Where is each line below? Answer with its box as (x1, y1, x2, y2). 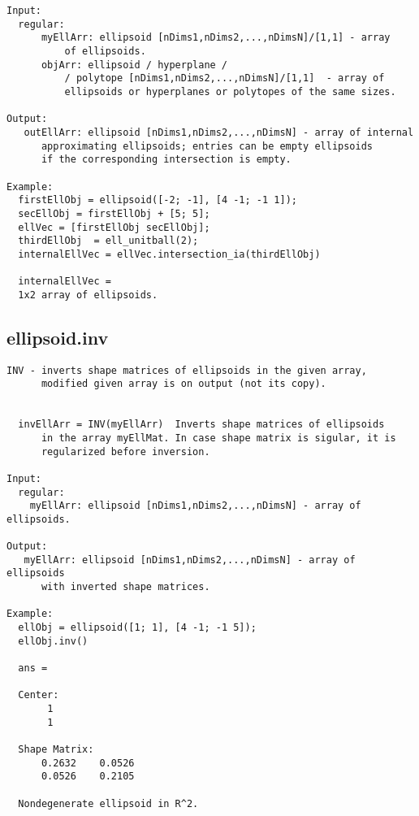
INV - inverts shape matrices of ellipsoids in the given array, (6, 364, 367, 376)
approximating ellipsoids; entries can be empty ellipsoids (41, 140, 374, 152)
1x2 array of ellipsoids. (18, 289, 158, 301)
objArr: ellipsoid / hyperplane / (41, 59, 228, 71)
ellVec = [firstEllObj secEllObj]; (18, 221, 210, 233)
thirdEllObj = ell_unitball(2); (18, 235, 199, 247)
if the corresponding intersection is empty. (41, 154, 292, 166)
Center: (18, 689, 59, 701)
